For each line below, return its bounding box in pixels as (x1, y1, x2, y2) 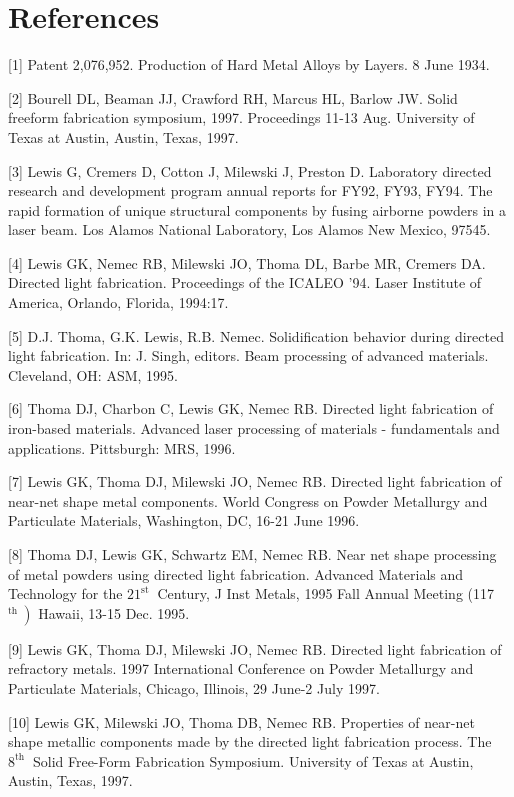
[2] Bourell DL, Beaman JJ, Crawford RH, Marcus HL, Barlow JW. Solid (8, 87, 458, 108)
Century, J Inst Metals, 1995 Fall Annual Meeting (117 (157, 583, 495, 604)
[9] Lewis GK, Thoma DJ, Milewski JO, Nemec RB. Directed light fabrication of (8, 638, 502, 659)
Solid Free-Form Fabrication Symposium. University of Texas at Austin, (32, 750, 474, 771)
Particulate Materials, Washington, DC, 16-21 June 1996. (8, 510, 360, 531)
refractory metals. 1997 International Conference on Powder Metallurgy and (8, 658, 474, 679)
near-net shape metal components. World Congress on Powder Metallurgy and (8, 490, 488, 511)
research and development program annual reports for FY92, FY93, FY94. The (8, 180, 493, 201)
